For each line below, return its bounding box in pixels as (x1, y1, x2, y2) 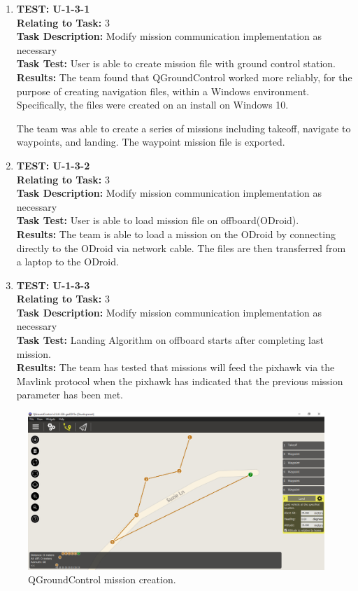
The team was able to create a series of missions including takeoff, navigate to (16, 120, 351, 135)
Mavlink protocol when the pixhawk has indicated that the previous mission (16, 373, 343, 388)
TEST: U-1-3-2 (16, 158, 90, 172)
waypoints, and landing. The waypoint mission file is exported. (16, 134, 285, 149)
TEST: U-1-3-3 (16, 277, 90, 292)
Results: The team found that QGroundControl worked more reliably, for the (16, 69, 352, 84)
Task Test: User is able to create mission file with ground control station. (16, 56, 336, 71)
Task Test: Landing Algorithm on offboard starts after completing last (16, 333, 324, 347)
